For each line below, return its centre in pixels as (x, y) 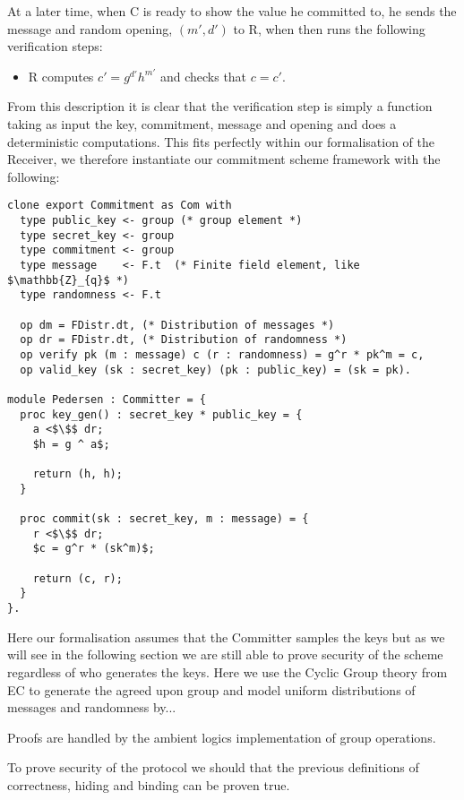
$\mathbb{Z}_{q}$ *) (69, 280)
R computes (61, 76)
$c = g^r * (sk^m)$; (94, 549)
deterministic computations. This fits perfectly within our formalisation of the (221, 141)
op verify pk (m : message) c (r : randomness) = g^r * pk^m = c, (222, 354)
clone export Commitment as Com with (120, 206)
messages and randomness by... (92, 707)
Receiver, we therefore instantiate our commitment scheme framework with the (224, 159)
